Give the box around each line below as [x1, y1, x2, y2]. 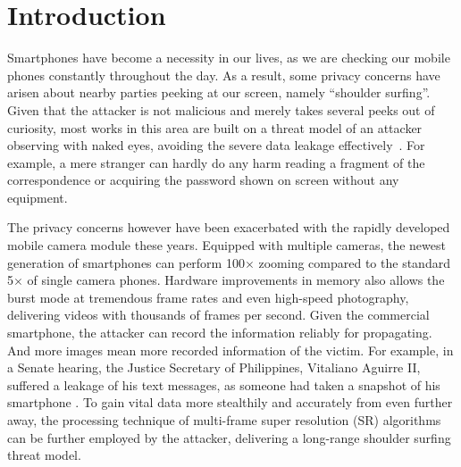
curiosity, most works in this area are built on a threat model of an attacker [7, 118, 423, 137]
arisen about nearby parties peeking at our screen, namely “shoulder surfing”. [7, 83, 431, 102]
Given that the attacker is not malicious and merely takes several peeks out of [7, 100, 435, 119]
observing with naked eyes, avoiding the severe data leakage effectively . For [7, 136, 425, 154]
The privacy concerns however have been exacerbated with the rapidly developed [7, 218, 450, 237]
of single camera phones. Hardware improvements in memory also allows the [27, 271, 445, 289]
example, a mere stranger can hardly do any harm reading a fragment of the [7, 153, 425, 171]
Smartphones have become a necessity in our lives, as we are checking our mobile [7, 48, 450, 67]
